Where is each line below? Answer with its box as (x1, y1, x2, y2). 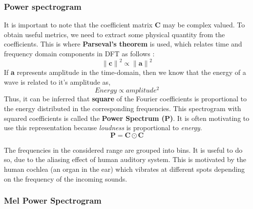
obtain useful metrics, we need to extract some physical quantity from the (4, 29, 225, 39)
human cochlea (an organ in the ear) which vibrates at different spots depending (4, 163, 245, 174)
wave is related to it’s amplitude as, (4, 76, 111, 87)
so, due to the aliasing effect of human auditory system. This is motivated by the (4, 154, 246, 164)
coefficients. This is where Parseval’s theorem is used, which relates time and (4, 39, 242, 49)
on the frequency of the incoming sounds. (4, 173, 127, 184)
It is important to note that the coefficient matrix (4, 20, 153, 30)
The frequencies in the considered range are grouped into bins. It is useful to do (4, 144, 243, 155)
